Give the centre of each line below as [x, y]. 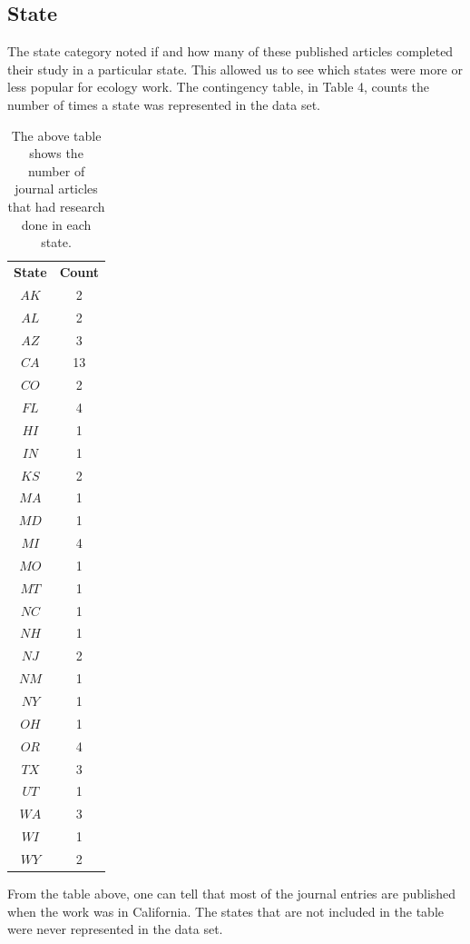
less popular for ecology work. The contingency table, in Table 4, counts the [219, 87]
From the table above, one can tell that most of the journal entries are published [232, 894]
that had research [56, 206]
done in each [56, 224]
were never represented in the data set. [115, 929]
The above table [56, 135]
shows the [56, 153]
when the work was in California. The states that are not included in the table [226, 911]
